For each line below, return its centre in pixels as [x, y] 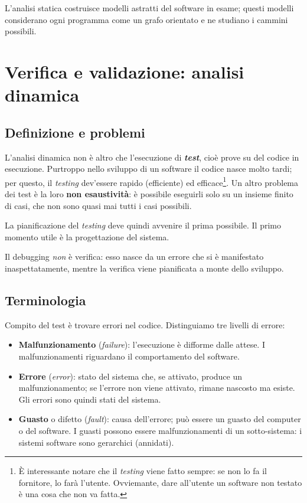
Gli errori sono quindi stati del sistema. [90, 399]
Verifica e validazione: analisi [125, 71]
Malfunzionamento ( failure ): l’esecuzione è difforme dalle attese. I [142, 344]
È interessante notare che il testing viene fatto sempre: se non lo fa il [143, 471]
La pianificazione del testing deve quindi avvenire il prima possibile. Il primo [143, 225]
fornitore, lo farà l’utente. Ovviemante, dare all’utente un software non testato [160, 482]
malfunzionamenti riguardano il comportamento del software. [129, 356]
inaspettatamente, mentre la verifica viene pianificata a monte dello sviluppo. [144, 268]
